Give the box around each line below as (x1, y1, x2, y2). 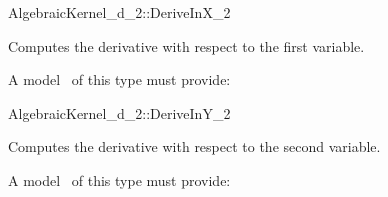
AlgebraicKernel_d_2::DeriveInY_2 (8, 102, 231, 123)
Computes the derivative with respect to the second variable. (8, 136, 381, 157)
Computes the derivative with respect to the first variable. (8, 35, 365, 56)
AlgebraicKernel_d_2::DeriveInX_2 (8, 2, 231, 22)
